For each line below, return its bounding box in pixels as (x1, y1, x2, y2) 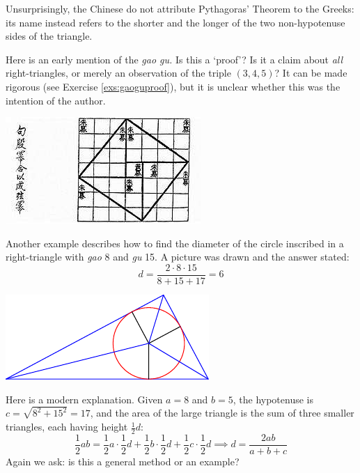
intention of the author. (6, 93, 106, 107)
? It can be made (274, 65, 347, 80)
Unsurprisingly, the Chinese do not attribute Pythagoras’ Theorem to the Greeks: (6, 1, 354, 15)
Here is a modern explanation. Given (6, 391, 163, 406)
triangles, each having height (6, 419, 128, 434)
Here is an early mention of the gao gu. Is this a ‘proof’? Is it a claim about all (6, 52, 343, 66)
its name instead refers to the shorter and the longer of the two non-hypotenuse (6, 15, 345, 29)
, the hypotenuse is (233, 391, 313, 406)
